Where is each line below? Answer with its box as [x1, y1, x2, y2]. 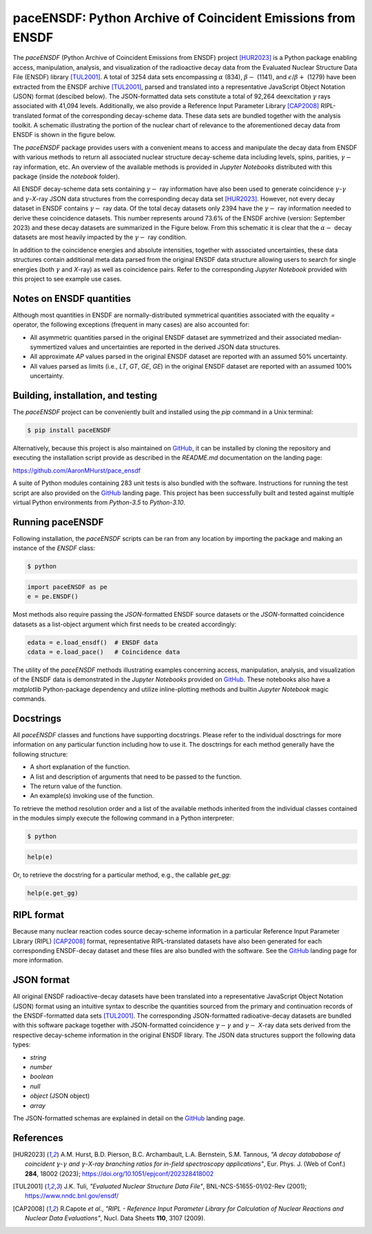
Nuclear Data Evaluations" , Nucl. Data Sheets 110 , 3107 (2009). [25, 1214, 206, 1222]
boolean [30, 1072, 54, 1081]
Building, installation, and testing [12, 390, 158, 401]
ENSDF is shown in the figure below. [12, 131, 116, 139]
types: [12, 1040, 31, 1049]
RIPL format [12, 909, 65, 921]
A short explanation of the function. [30, 763, 131, 771]
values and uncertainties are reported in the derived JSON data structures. [68, 343, 281, 351]
